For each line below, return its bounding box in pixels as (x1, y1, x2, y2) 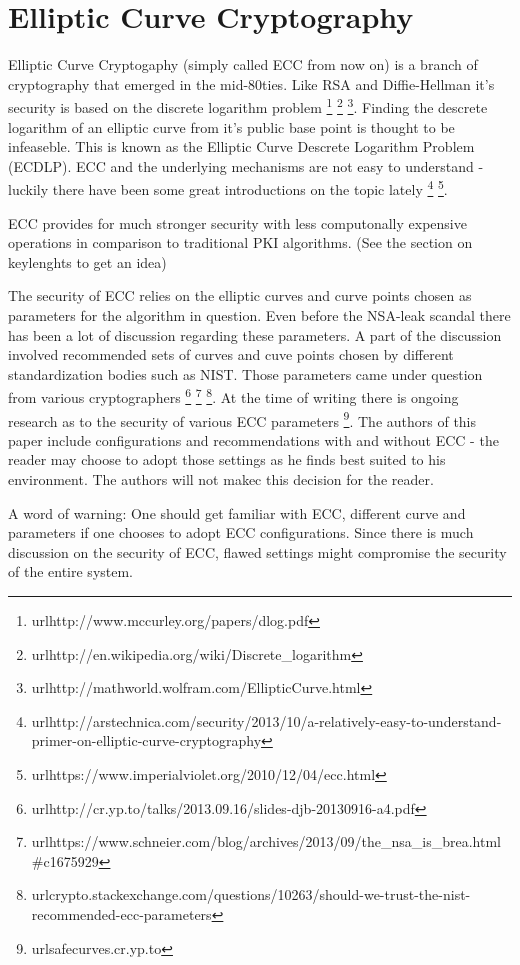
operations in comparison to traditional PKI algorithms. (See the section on (8, 232, 473, 253)
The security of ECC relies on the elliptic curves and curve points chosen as (8, 285, 472, 306)
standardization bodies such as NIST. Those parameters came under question (8, 363, 483, 384)
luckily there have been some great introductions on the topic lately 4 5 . (8, 176, 448, 199)
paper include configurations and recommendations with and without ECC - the (8, 429, 499, 450)
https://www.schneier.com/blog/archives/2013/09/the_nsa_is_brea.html (48, 831, 501, 852)
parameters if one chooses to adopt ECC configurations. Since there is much (8, 522, 474, 543)
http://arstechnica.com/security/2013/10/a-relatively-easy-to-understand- (48, 710, 502, 731)
